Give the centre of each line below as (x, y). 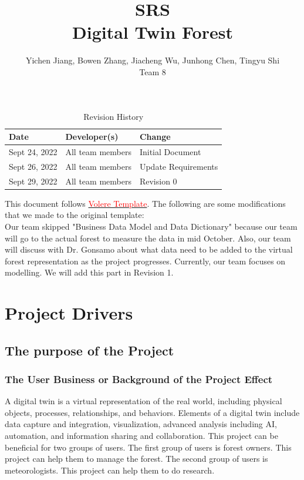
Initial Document (170, 151)
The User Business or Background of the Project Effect (139, 379)
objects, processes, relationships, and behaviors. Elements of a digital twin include (152, 412)
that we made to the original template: (75, 215)
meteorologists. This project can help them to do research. (110, 470)
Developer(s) (92, 137)
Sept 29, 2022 (33, 181)
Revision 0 (158, 181)
